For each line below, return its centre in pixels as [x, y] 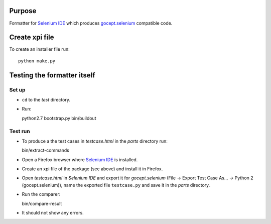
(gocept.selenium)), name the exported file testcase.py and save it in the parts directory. [116, 185]
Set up [17, 89]
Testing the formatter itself [52, 75]
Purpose [23, 11]
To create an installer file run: [39, 49]
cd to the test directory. [46, 99]
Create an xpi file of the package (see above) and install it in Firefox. [92, 169]
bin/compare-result [42, 203]
